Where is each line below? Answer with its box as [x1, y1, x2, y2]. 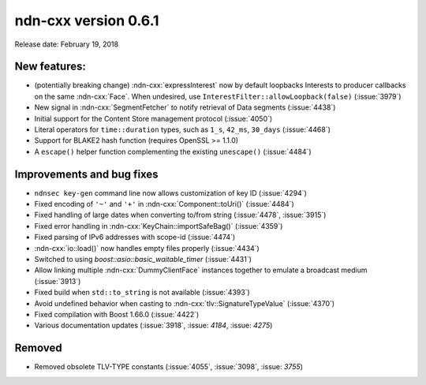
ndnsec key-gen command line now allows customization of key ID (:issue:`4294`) [34, 188, 307, 197]
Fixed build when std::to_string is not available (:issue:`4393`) [34, 288, 250, 297]
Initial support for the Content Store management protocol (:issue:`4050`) [34, 114, 273, 123]
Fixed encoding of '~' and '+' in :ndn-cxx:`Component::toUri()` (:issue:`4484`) [34, 200, 295, 209]
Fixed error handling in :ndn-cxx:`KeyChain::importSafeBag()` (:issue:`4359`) [34, 221, 283, 230]
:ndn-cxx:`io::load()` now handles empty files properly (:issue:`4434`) [34, 243, 260, 252]
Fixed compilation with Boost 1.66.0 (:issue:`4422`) [34, 310, 200, 319]
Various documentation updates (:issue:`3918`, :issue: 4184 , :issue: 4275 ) [34, 320, 273, 331]
